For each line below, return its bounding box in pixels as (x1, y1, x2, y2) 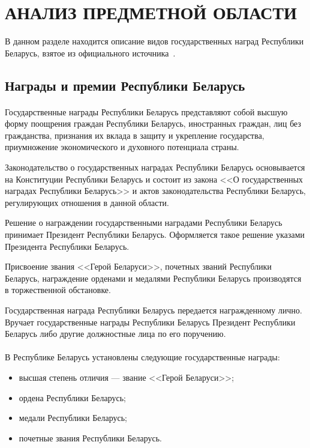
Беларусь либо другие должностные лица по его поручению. (5, 327, 226, 340)
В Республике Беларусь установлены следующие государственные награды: (5, 351, 280, 363)
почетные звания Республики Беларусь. (19, 431, 162, 444)
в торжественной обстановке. (5, 283, 111, 296)
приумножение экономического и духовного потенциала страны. (5, 141, 239, 153)
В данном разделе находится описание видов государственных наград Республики (5, 35, 304, 47)
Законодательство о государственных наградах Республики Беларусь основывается (5, 161, 305, 174)
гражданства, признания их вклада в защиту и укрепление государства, (5, 129, 264, 141)
